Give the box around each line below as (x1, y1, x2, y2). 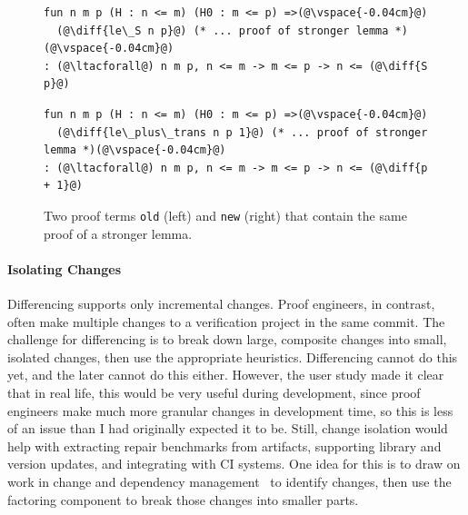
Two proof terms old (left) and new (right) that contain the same (44, 205, 407, 224)
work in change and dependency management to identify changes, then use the (7, 471, 452, 490)
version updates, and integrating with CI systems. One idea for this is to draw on (7, 454, 461, 473)
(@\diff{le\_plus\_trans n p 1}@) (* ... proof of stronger (56, 125, 428, 139)
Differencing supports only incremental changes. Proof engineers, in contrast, (7, 293, 435, 312)
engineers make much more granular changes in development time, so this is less (7, 401, 453, 420)
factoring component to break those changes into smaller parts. (7, 490, 359, 509)
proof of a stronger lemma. (44, 223, 193, 243)
